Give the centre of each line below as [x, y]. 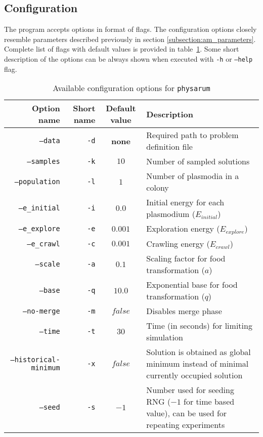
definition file [169, 147]
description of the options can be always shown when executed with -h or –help [128, 58]
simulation [165, 337]
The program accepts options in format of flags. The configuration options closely [130, 29]
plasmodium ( [171, 214]
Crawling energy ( [178, 244]
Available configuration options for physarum [131, 88]
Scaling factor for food [186, 258]
